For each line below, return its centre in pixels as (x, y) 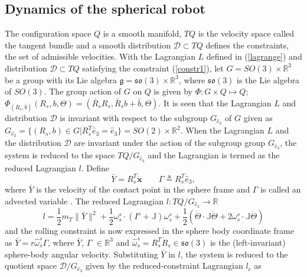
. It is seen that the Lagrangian (215, 102)
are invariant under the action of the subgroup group (170, 143)
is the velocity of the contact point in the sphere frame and (143, 189)
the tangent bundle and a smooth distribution (88, 45)
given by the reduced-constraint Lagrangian (164, 265)
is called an (281, 189)
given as (258, 117)
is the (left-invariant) (248, 242)
